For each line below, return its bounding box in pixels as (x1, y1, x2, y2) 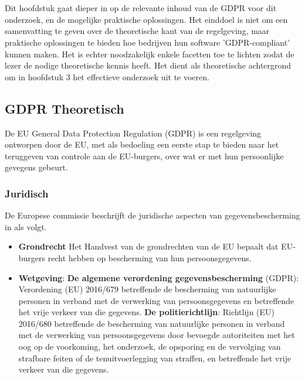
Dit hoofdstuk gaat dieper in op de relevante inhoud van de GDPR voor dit (5, 2, 277, 14)
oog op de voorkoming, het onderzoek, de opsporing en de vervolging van (18, 340, 281, 353)
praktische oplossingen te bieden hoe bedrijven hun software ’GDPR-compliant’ (5, 36, 290, 48)
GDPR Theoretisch (5, 99, 124, 117)
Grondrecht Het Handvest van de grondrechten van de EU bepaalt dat (18, 240, 279, 252)
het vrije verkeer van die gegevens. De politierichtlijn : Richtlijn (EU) (18, 306, 275, 318)
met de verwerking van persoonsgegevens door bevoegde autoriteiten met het (18, 329, 295, 341)
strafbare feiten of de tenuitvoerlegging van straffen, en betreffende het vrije (18, 351, 292, 364)
